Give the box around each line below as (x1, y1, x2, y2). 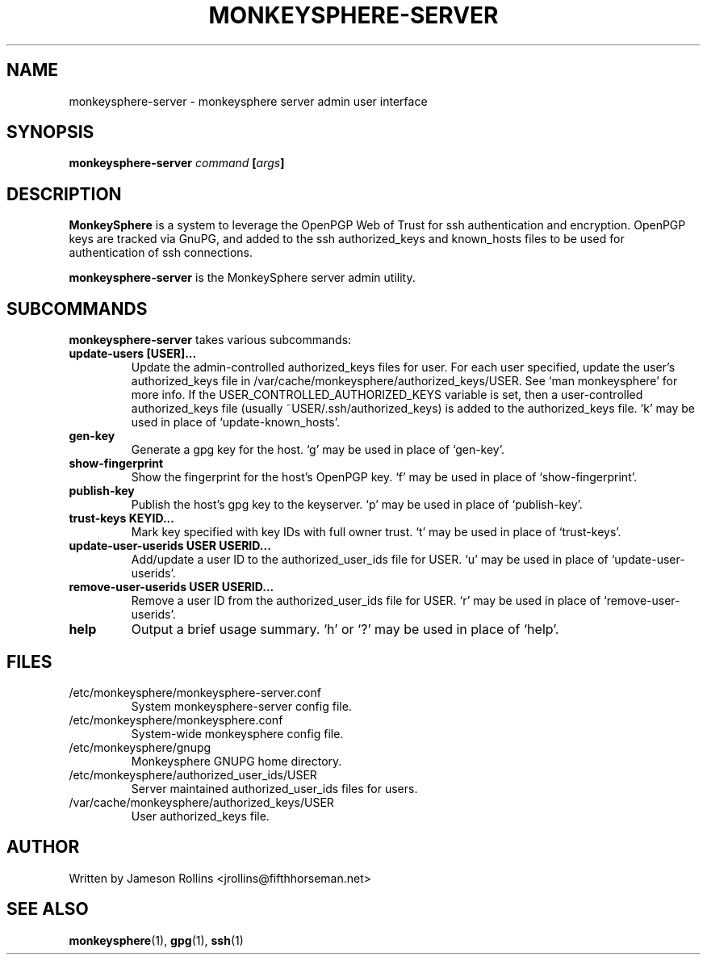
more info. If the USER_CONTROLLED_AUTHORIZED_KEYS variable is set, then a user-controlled (131, 388, 643, 402)
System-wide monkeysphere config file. (131, 726, 344, 741)
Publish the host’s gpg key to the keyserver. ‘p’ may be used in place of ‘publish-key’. (131, 497, 583, 512)
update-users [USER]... (69, 346, 197, 361)
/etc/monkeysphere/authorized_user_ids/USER (69, 767, 317, 782)
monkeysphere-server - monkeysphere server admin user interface (69, 94, 428, 108)
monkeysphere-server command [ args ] (69, 156, 285, 170)
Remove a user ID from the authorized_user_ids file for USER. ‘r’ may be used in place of (131, 594, 601, 608)
